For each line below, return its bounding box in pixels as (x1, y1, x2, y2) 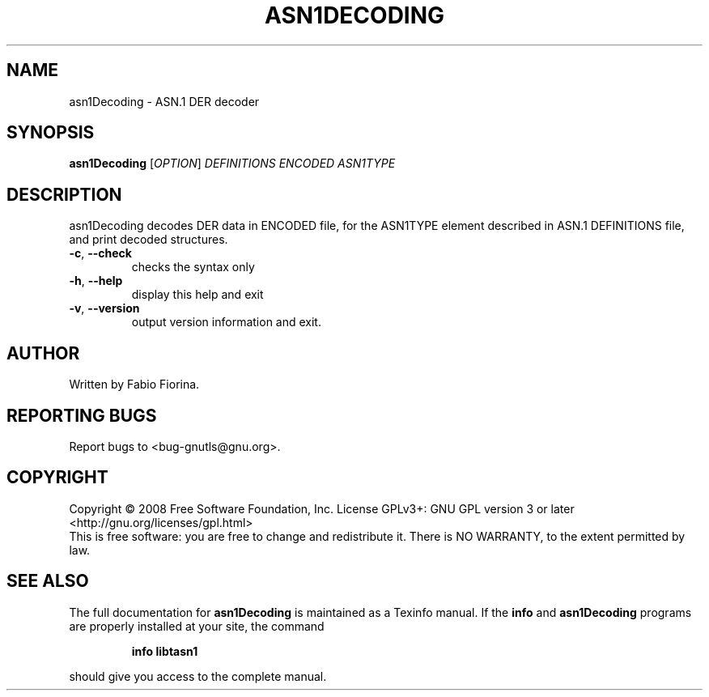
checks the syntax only (131, 260, 255, 274)
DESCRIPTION (6, 184, 122, 205)
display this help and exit (131, 287, 264, 302)
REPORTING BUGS (6, 405, 157, 426)
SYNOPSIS (6, 122, 95, 143)
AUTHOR (6, 342, 80, 363)
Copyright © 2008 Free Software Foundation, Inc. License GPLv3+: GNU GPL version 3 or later (69, 501, 575, 516)
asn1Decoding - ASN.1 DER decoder (69, 94, 260, 108)
